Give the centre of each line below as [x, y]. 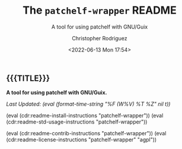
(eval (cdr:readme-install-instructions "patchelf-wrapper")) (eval [85, 116]
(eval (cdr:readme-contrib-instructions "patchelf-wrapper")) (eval [86, 134]
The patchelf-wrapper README [100, 10]
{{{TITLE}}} [28, 78]
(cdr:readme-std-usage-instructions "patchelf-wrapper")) [77, 122]
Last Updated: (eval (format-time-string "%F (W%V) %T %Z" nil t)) [88, 104]
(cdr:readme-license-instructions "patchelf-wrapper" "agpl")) [82, 140]
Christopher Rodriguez [100, 38]
